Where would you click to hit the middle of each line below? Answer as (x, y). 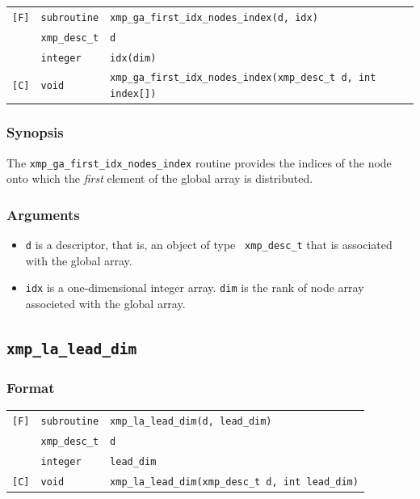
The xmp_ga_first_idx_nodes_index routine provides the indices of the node (199, 162)
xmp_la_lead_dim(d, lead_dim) (191, 421)
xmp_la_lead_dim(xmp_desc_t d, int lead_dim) (234, 482)
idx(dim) (133, 58)
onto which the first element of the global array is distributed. (160, 178)
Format (31, 387)
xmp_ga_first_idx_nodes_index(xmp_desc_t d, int (243, 78)
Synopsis (35, 132)
